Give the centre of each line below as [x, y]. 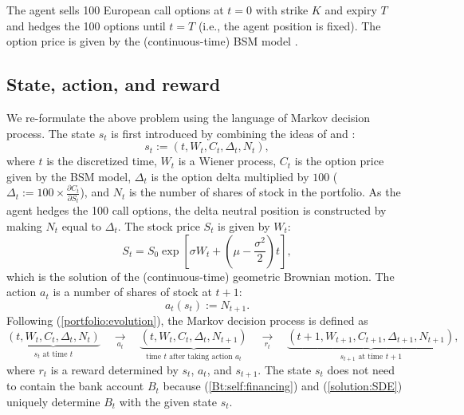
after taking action [201, 356]
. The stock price [159, 225]
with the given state [168, 401]
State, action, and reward [114, 84]
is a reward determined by [114, 369]
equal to [82, 225]
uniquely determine [53, 401]
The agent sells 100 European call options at [115, 10]
